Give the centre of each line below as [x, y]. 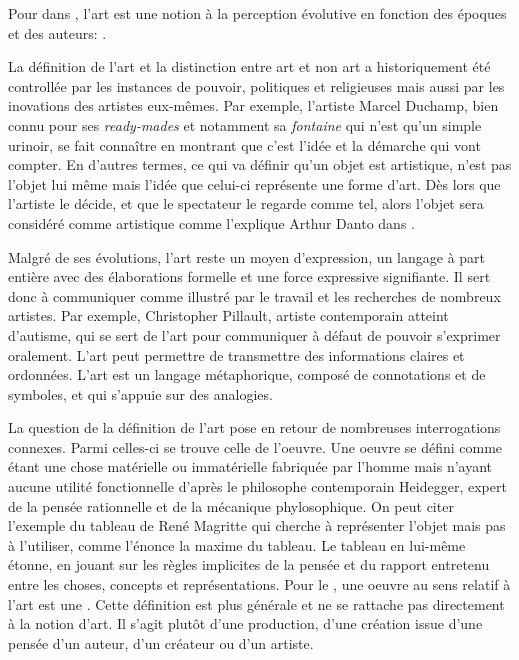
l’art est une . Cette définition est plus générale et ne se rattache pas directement [256, 603]
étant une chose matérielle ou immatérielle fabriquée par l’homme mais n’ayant [250, 466]
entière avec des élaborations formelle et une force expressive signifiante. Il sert [249, 276]
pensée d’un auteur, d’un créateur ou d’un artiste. [161, 642]
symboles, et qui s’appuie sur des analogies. [140, 393]
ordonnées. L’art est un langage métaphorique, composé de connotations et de [247, 374]
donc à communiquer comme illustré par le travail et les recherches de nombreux [254, 295]
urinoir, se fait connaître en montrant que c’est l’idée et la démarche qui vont [244, 144]
